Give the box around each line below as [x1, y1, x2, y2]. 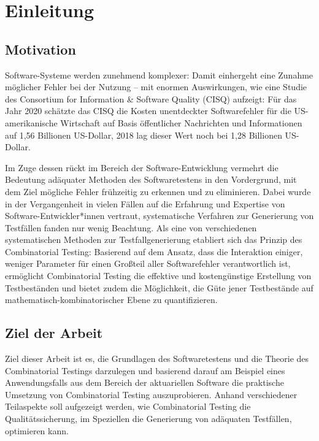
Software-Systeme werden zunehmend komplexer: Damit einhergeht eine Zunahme [5, 68, 313, 81]
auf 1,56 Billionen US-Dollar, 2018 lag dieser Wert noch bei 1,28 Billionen [5, 128, 282, 141]
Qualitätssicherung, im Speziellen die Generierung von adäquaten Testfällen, [5, 412, 292, 425]
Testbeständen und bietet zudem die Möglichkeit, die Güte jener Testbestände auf [5, 281, 313, 294]
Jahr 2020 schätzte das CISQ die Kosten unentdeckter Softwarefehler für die [5, 104, 291, 117]
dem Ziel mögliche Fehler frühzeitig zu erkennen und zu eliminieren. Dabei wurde [5, 185, 311, 197]
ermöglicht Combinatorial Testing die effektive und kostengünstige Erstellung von [5, 269, 312, 282]
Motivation [5, 39, 76, 58]
